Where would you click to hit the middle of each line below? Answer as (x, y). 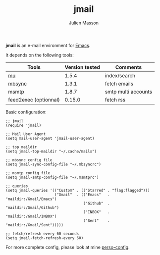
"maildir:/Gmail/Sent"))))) (35, 225)
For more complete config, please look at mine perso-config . (68, 247)
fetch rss (115, 100)
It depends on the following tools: (40, 55)
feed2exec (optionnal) (34, 100)
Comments (129, 67)
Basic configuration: (26, 112)
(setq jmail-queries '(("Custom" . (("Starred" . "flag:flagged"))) (78, 190)
